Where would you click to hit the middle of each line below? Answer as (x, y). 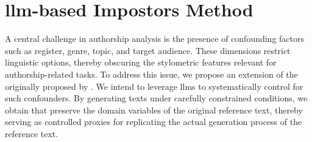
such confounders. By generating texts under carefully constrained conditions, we (156, 98)
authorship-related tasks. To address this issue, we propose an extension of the (151, 74)
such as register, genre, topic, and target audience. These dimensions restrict (148, 50)
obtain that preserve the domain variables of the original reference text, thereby (154, 110)
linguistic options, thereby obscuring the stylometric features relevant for (141, 62)
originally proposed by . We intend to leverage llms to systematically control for (154, 86)
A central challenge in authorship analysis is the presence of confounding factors (155, 39)
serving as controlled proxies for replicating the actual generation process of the (154, 122)
